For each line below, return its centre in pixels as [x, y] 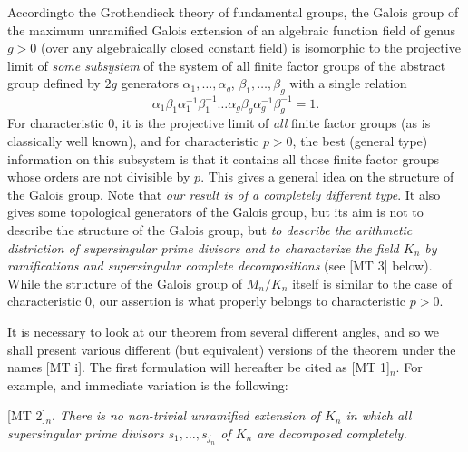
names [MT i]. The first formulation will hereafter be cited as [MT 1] [199, 367]
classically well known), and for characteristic [133, 141]
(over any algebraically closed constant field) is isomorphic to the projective [251, 48]
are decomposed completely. [332, 432]
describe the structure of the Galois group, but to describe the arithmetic [210, 230]
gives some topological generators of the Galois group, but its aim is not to [215, 212]
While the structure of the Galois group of [125, 283]
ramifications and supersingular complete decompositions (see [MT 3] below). [220, 265]
